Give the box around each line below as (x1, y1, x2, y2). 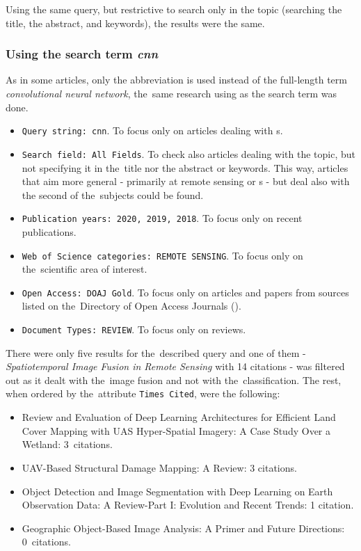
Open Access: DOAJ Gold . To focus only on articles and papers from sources (22, 285, 349, 299)
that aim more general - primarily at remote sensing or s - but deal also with (22, 174, 350, 189)
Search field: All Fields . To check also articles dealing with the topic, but (22, 146, 356, 161)
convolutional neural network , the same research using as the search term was (6, 86, 337, 100)
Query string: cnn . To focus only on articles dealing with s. (22, 123, 283, 138)
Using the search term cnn (6, 45, 159, 63)
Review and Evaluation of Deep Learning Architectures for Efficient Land (22, 410, 336, 424)
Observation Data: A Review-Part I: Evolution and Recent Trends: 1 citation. (22, 497, 354, 512)
